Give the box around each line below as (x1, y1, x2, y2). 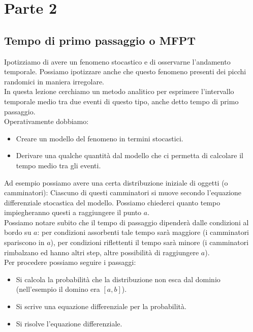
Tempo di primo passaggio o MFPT (4, 32, 196, 48)
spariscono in (4, 237, 45, 248)
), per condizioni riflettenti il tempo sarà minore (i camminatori (50, 237, 249, 248)
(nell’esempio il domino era (16, 284, 100, 294)
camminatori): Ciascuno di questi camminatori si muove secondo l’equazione (4, 187, 242, 198)
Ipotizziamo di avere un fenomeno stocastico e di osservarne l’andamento (4, 56, 231, 67)
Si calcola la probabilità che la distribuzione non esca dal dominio (16, 274, 220, 284)
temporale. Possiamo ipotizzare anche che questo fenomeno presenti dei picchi (4, 66, 246, 77)
